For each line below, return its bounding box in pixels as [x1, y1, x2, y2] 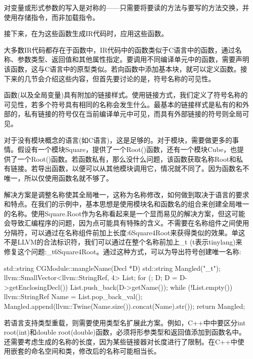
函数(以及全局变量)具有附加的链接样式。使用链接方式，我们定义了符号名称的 [4, 90, 248, 100]
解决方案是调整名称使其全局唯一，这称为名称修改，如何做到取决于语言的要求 [4, 189, 249, 199]
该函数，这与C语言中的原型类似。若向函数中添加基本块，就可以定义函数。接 [4, 63, 248, 74]
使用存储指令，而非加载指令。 [4, 12, 99, 22]
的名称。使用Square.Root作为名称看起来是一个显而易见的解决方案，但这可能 [4, 208, 245, 218]
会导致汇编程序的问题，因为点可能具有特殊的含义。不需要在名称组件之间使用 [4, 218, 249, 228]
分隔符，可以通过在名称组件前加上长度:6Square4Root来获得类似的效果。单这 [4, 227, 245, 237]
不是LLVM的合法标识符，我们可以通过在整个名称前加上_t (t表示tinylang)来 [4, 237, 243, 247]
